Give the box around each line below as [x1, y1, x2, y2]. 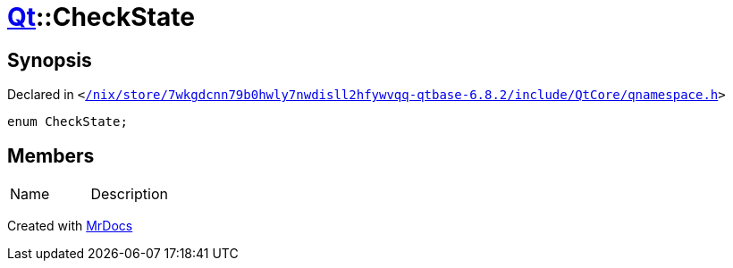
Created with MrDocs [7, 218, 133, 234]
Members [7, 144, 95, 167]
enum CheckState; [7, 114, 128, 130]
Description [90, 185, 168, 204]
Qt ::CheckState [7, 2, 195, 32]
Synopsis [7, 48, 92, 71]
